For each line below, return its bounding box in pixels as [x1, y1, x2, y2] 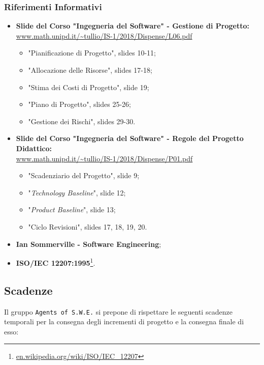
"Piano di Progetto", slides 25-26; [28, 99, 131, 109]
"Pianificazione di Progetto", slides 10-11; [28, 47, 156, 58]
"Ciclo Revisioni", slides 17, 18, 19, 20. [28, 221, 147, 232]
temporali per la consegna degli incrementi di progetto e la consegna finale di [4, 316, 244, 327]
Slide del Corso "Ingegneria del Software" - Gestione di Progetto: [16, 20, 249, 31]
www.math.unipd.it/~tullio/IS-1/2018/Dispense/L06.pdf [16, 30, 192, 41]
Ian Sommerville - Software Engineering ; [16, 238, 161, 249]
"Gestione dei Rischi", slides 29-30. [28, 116, 136, 126]
